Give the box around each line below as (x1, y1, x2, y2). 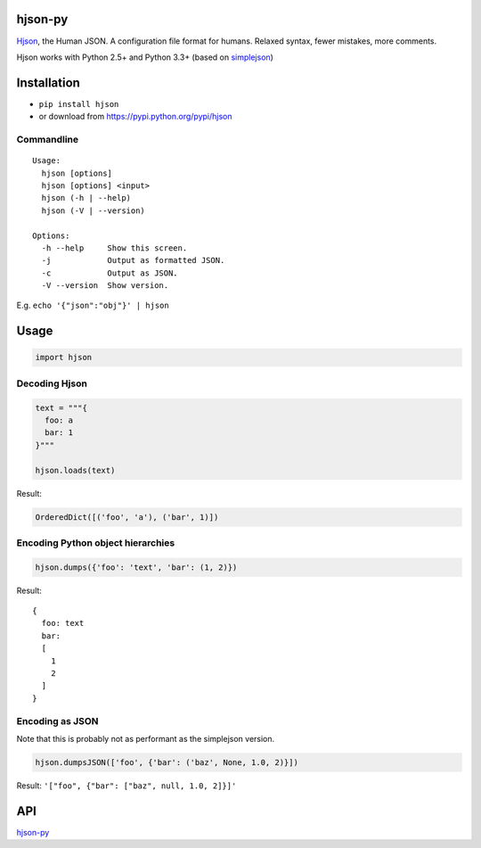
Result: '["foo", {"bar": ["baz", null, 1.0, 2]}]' (16, 780, 237, 791)
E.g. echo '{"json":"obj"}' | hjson (16, 300, 169, 311)
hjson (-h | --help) (41, 193, 132, 203)
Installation (16, 75, 80, 90)
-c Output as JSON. (41, 268, 178, 278)
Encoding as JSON (16, 714, 99, 727)
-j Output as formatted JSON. (41, 255, 225, 266)
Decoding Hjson (16, 377, 88, 390)
